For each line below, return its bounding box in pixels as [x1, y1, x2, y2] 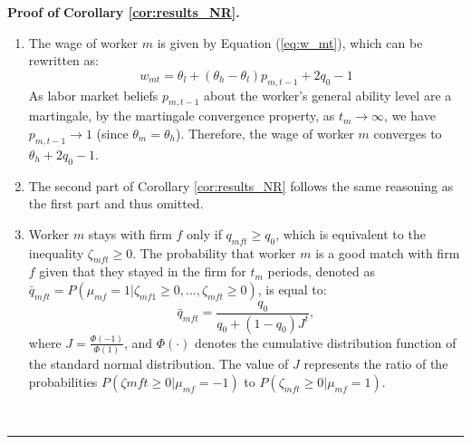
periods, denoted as [267, 262, 375, 281]
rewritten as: [28, 51, 99, 70]
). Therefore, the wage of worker [175, 123, 354, 142]
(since [96, 123, 129, 142]
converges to [373, 123, 442, 142]
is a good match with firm [315, 243, 460, 262]
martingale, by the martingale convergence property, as [28, 106, 335, 125]
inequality [28, 243, 84, 262]
